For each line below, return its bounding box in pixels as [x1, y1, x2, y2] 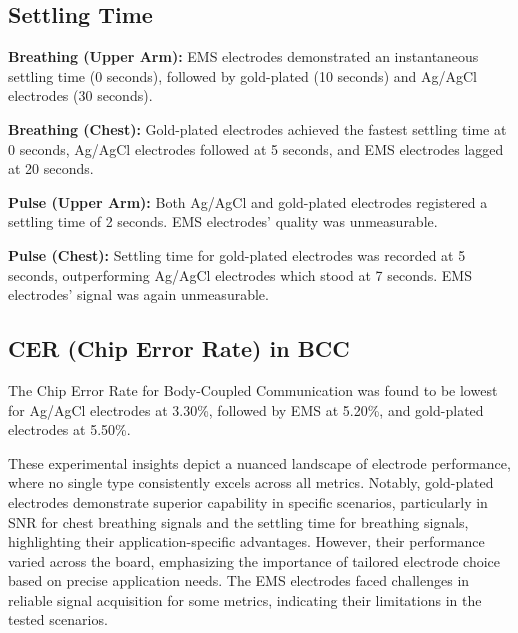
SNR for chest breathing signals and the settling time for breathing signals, [8, 511, 469, 532]
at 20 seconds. [8, 158, 94, 179]
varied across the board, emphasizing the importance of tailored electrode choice [8, 550, 500, 571]
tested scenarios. [8, 609, 108, 630]
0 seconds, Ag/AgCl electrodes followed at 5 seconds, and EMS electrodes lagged [8, 138, 504, 159]
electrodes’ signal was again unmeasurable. [8, 284, 269, 305]
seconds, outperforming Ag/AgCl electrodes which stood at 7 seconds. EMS [8, 264, 472, 285]
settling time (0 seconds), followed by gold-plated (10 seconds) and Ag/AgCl [8, 65, 477, 86]
